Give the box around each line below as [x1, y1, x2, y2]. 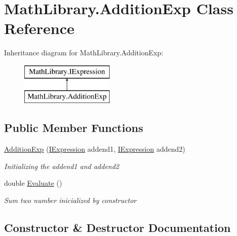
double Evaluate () [4, 178, 62, 188]
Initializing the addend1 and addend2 [4, 160, 119, 171]
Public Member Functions [4, 120, 143, 136]
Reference [4, 18, 75, 39]
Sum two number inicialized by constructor [4, 195, 137, 206]
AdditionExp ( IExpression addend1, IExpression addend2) [4, 144, 185, 154]
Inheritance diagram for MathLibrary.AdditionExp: [4, 47, 163, 58]
